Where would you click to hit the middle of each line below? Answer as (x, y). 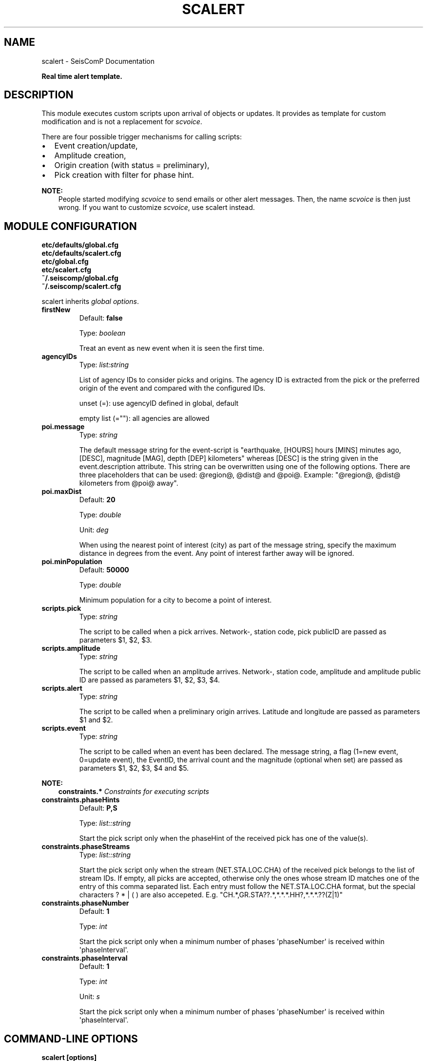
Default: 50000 (104, 570)
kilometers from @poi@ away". (129, 483)
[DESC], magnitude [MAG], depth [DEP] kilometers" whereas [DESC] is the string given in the (229, 458)
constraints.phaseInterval (85, 958)
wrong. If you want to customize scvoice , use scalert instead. (156, 208)
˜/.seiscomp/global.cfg (80, 278)
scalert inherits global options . (90, 302)
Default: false (101, 318)
